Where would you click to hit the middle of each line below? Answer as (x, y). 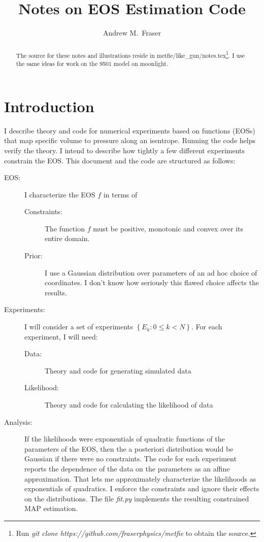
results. (56, 292)
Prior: (34, 256)
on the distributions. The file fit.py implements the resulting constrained (137, 498)
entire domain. (67, 238)
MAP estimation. (51, 508)
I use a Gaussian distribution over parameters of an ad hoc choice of (151, 272)
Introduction (49, 106)
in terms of (120, 194)
